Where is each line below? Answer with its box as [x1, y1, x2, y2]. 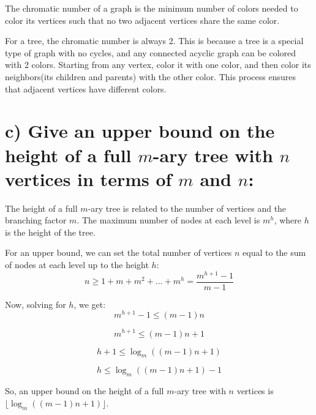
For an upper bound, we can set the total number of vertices [5, 246, 232, 259]
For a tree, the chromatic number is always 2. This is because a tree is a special [5, 34, 304, 47]
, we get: [73, 297, 106, 310]
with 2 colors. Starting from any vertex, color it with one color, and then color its [5, 58, 311, 71]
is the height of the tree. [5, 225, 96, 238]
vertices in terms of [5, 166, 172, 191]
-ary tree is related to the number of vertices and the [88, 201, 287, 214]
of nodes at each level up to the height [5, 258, 149, 271]
